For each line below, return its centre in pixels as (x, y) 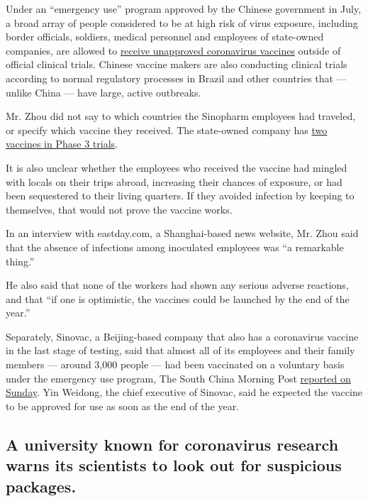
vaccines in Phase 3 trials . (62, 144)
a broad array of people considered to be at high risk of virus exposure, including (182, 22)
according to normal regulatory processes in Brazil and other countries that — (176, 78)
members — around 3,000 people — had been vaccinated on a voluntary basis (175, 364)
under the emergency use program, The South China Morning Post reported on (178, 378)
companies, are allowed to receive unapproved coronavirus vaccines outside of (173, 50)
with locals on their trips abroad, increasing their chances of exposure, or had (174, 181)
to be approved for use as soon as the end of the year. (123, 406)
